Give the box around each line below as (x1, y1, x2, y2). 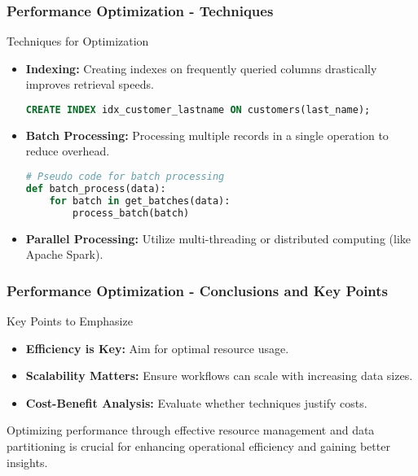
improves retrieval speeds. (25, 76, 154, 93)
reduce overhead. (25, 142, 110, 159)
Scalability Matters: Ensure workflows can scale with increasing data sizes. (25, 367, 413, 384)
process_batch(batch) (73, 207, 190, 219)
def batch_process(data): (25, 182, 166, 194)
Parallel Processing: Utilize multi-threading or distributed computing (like (25, 229, 411, 247)
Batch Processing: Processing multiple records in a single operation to (25, 126, 389, 143)
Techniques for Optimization (7, 33, 149, 50)
